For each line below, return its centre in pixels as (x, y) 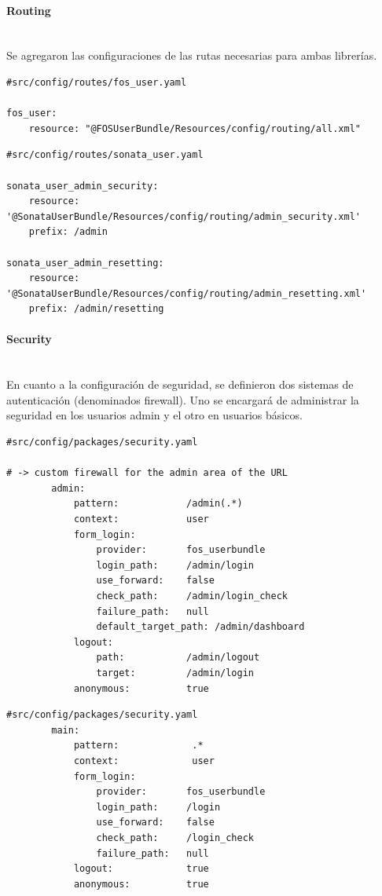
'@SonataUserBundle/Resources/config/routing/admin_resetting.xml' (187, 293)
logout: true (141, 869)
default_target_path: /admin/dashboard (200, 627)
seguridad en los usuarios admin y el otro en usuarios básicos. (154, 415)
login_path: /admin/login (175, 565)
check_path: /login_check (175, 837)
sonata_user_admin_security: (83, 186)
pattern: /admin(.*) (158, 504)
